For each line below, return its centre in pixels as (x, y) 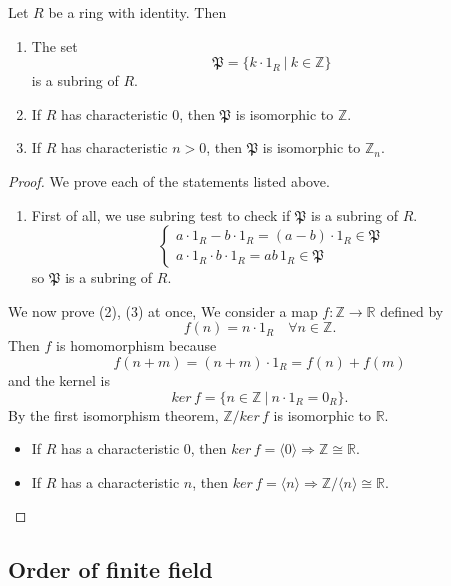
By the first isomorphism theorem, (113, 414)
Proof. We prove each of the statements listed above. (169, 180)
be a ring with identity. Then (137, 12)
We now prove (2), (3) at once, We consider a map (163, 310)
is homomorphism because (136, 345)
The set (54, 45)
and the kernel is (59, 379)
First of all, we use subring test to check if (161, 214)
